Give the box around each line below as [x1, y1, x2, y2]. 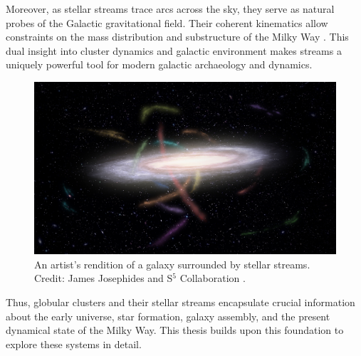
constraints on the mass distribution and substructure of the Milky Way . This [6, 29, 349, 44]
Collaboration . [179, 271, 246, 286]
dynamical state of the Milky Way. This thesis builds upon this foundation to [6, 323, 344, 337]
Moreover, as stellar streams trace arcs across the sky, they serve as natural [6, 1, 335, 16]
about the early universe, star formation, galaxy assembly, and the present [6, 308, 330, 323]
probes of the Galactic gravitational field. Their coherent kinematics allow [6, 15, 328, 30]
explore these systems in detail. [6, 336, 142, 351]
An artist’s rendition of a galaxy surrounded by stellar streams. [34, 256, 310, 271]
